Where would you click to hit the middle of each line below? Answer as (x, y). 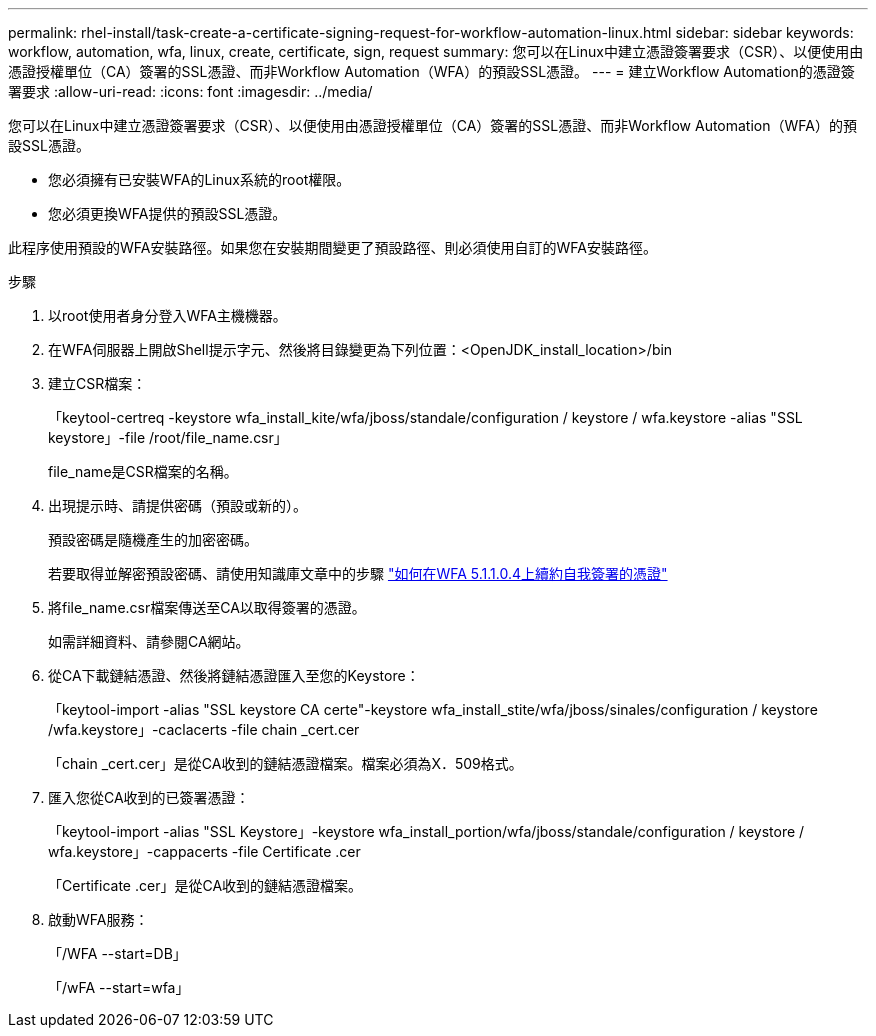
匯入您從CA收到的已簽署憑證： (149, 797)
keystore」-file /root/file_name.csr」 (168, 437)
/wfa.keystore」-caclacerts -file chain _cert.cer (204, 729)
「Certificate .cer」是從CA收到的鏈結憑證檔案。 (205, 885)
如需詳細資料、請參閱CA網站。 (149, 641)
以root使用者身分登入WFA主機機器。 (167, 315)
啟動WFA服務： (98, 919)
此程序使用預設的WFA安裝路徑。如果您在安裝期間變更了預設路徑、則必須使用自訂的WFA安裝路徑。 (332, 247)
